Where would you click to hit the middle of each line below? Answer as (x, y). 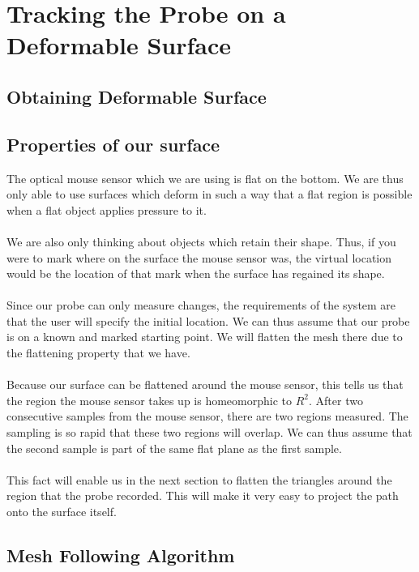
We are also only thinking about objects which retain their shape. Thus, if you (201, 241)
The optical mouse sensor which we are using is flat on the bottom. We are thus (205, 178)
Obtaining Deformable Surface (137, 96)
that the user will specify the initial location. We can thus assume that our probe (208, 320)
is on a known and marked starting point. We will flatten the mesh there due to (205, 337)
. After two (336, 400)
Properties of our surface (113, 144)
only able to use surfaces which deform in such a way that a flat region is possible (209, 194)
